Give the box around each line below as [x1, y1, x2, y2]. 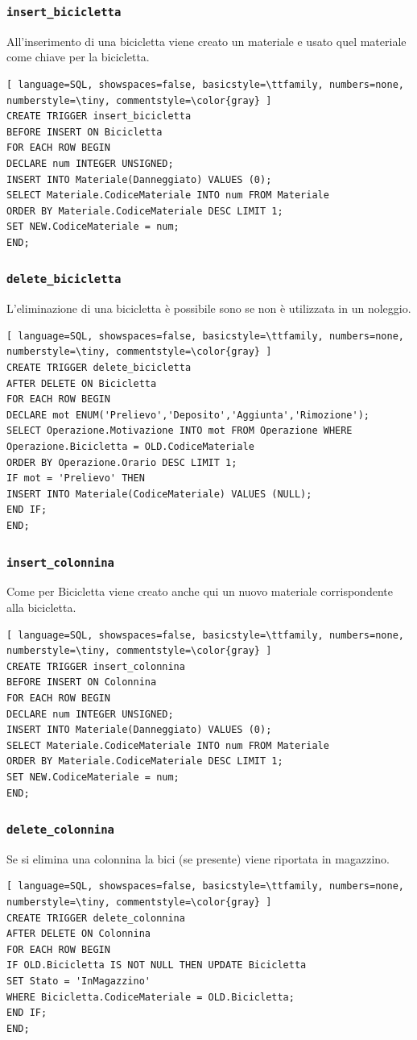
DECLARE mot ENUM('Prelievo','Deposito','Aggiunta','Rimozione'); [6, 409, 370, 421]
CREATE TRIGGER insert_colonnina [6, 660, 185, 672]
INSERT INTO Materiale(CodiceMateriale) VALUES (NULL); [6, 488, 312, 500]
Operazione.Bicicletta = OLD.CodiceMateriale [6, 441, 254, 453]
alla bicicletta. [6, 598, 76, 615]
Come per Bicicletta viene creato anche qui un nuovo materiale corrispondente [6, 583, 393, 600]
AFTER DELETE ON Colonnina [6, 928, 151, 940]
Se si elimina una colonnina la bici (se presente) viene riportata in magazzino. [6, 850, 390, 867]
